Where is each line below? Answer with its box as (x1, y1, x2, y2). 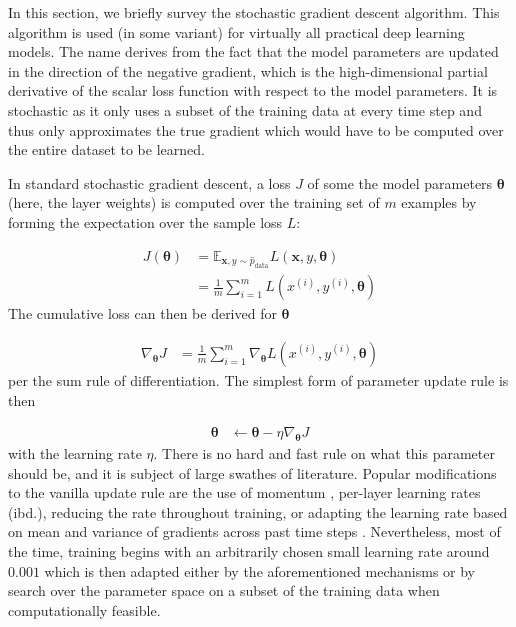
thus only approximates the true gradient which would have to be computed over (8, 119, 504, 140)
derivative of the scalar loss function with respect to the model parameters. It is (8, 80, 498, 101)
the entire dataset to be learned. (8, 139, 205, 160)
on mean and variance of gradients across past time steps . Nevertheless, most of (8, 521, 501, 542)
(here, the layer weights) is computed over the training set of (8, 192, 380, 213)
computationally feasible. (8, 599, 161, 620)
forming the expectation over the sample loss (8, 211, 283, 232)
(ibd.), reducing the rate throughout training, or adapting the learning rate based (8, 501, 508, 522)
